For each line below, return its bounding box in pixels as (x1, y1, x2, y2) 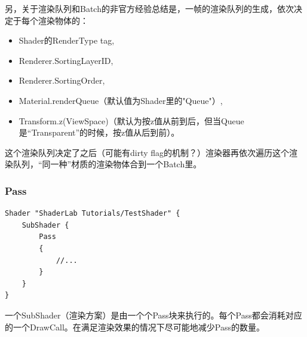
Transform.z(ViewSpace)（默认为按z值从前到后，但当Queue (19, 114, 244, 127)
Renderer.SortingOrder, (19, 74, 105, 87)
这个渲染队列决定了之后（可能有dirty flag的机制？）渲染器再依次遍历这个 (5, 146, 290, 158)
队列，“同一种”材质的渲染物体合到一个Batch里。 (13, 158, 202, 170)
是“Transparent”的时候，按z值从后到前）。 (19, 126, 180, 139)
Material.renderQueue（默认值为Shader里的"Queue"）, (19, 94, 223, 106)
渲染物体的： (38, 14, 88, 26)
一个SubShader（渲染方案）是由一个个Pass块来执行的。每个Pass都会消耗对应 (5, 308, 302, 321)
